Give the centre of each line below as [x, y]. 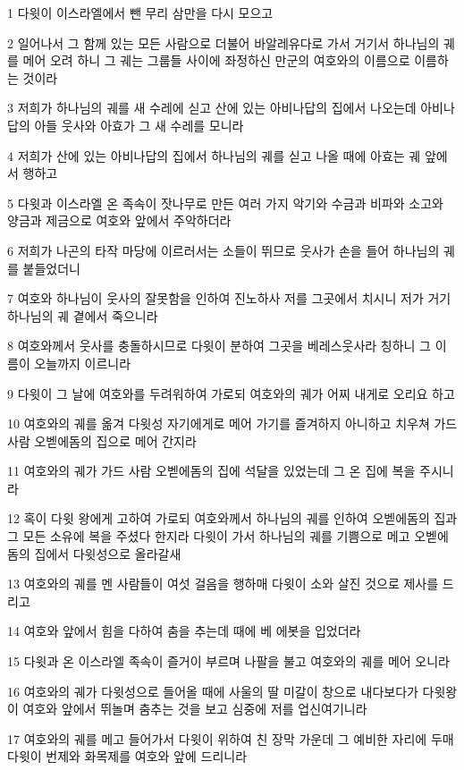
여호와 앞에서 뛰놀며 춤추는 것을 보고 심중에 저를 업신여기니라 [195, 709]
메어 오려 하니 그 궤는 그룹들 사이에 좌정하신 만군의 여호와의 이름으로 [216, 60]
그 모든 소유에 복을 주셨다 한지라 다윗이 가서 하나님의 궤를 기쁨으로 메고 [209, 536]
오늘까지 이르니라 [83, 363]
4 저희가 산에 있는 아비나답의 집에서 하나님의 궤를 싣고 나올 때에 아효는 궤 [214, 155]
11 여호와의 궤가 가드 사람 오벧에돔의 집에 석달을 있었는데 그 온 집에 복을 [211, 471]
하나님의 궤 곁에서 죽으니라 [83, 315]
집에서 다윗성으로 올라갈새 [108, 553]
